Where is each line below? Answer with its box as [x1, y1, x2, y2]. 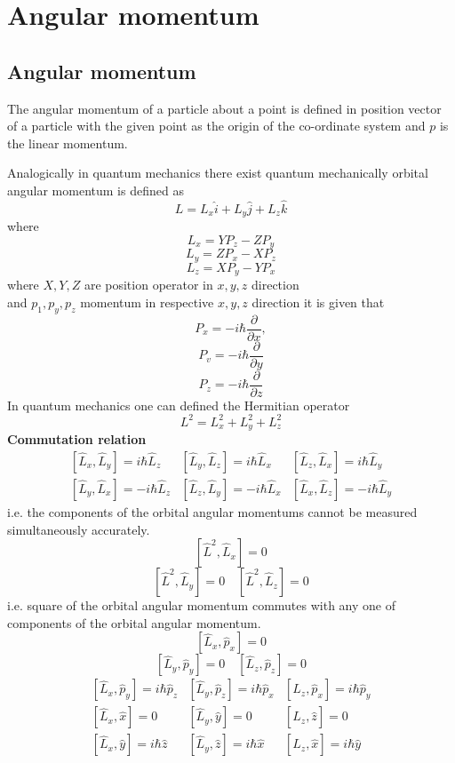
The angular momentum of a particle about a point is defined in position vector [7, 99, 442, 117]
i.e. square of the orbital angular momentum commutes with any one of [7, 596, 395, 615]
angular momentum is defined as [7, 180, 184, 199]
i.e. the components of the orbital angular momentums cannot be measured [7, 502, 418, 521]
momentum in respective [80, 292, 214, 311]
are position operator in [84, 275, 213, 294]
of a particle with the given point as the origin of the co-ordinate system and [7, 116, 426, 135]
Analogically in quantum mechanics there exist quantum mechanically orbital [7, 163, 428, 182]
